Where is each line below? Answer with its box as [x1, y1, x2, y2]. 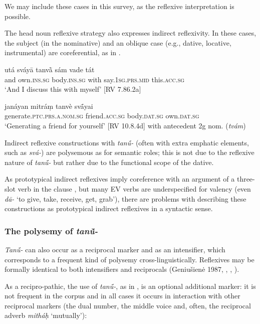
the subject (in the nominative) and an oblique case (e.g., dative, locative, [5, 37, 231, 48]
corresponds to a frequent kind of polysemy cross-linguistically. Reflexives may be [5, 254, 254, 264]
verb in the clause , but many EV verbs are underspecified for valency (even [18, 183, 251, 194]
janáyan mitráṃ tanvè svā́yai [5, 100, 93, 111]
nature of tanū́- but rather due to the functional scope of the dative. [5, 156, 214, 167]
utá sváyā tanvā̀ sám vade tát [5, 64, 95, 74]
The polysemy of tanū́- [5, 224, 98, 237]
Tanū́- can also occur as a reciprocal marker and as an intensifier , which [5, 244, 225, 254]
